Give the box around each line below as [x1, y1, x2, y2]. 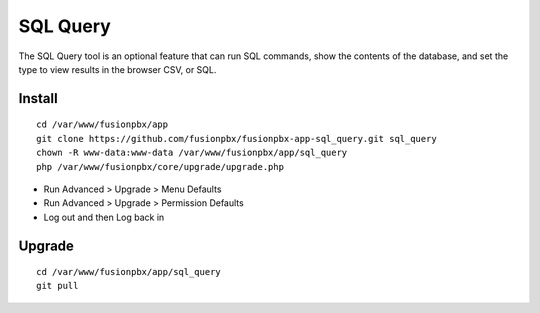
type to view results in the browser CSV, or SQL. [18, 63, 217, 75]
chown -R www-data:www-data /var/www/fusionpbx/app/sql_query [36, 147, 348, 159]
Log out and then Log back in [43, 211, 165, 223]
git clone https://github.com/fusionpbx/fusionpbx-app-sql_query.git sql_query [36, 133, 437, 144]
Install [18, 90, 59, 107]
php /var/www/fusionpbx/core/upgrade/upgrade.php [36, 161, 285, 172]
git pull [36, 280, 79, 292]
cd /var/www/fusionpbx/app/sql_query [36, 266, 222, 278]
